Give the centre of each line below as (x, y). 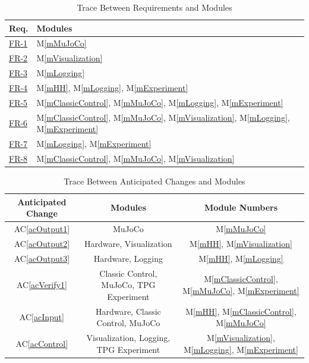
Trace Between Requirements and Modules (154, 7)
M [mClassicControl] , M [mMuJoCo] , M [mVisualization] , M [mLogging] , (163, 117)
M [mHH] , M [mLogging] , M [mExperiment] (112, 87)
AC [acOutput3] (42, 258)
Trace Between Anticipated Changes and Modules (154, 181)
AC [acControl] (42, 343)
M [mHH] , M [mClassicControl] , (241, 311)
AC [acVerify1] (42, 285)
